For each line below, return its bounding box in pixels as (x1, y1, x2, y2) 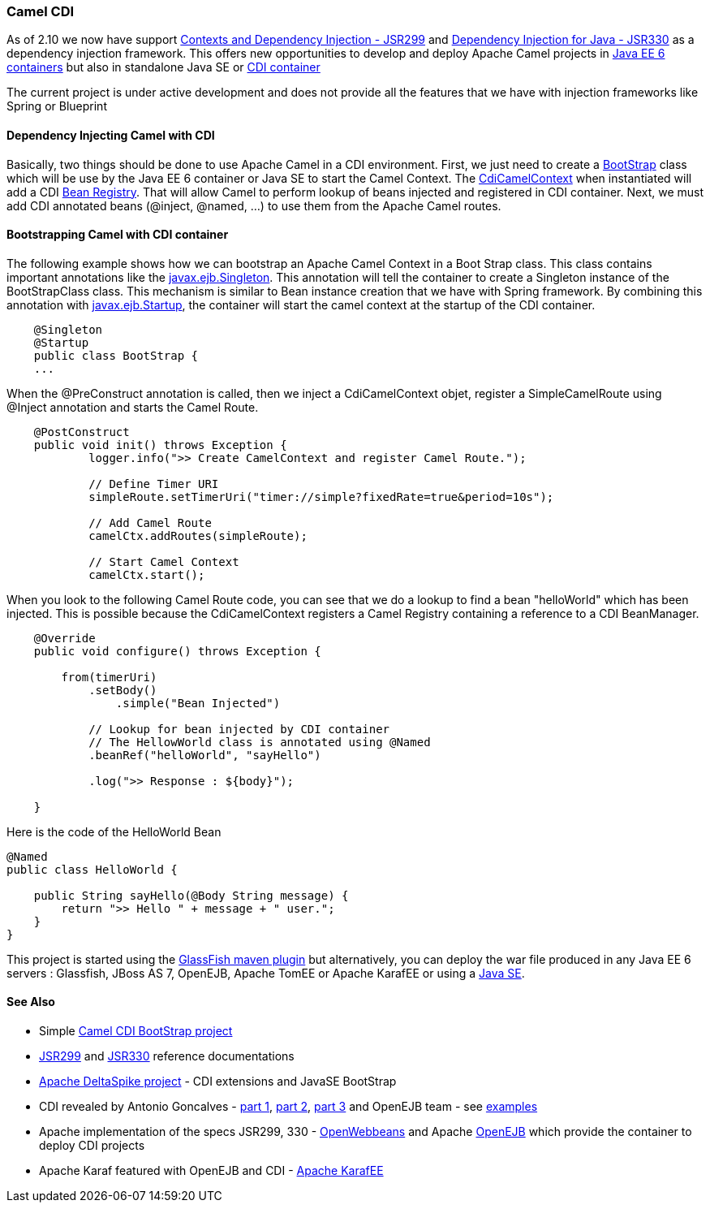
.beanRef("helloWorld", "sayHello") (88, 748, 321, 762)
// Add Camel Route (88, 516, 212, 529)
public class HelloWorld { (6, 862, 178, 876)
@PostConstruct (33, 425, 130, 438)
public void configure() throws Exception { (33, 644, 321, 658)
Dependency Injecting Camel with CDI (6, 127, 215, 142)
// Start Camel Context (88, 555, 239, 568)
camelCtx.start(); (88, 568, 205, 581)
